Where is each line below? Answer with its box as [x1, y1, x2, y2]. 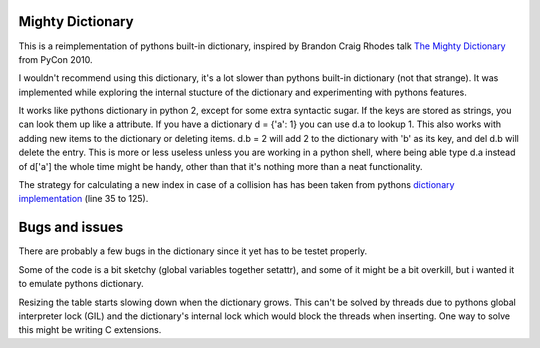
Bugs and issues [18, 219, 124, 236]
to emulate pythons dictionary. [18, 278, 144, 290]
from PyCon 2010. [18, 53, 94, 65]
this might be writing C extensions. [18, 324, 162, 336]
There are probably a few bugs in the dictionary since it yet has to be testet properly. [18, 245, 368, 257]
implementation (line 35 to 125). [18, 193, 149, 205]
